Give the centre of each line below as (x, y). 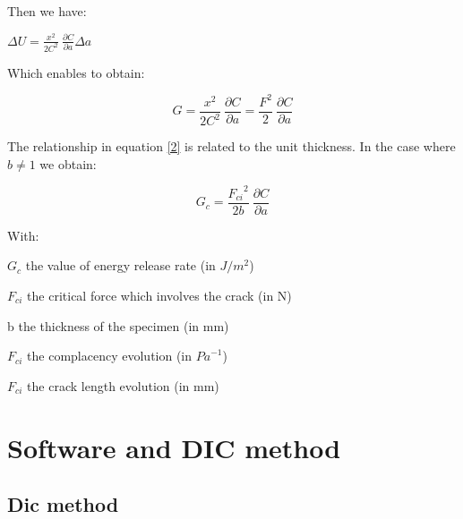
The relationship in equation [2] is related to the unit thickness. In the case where (231, 146)
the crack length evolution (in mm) (123, 385)
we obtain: (68, 163)
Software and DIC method (174, 447)
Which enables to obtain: (76, 72)
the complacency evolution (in (110, 356)
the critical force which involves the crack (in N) (159, 295)
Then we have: (47, 11)
